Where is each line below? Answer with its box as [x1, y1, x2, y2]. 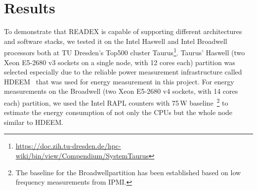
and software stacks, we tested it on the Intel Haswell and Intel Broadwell [4, 36, 227, 46]
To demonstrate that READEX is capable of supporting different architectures [4, 26, 242, 37]
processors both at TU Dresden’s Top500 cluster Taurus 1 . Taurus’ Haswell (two [4, 46, 245, 57]
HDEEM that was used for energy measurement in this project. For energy [4, 76, 234, 86]
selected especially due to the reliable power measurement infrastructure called [4, 67, 242, 77]
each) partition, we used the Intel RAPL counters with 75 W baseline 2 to [4, 96, 228, 108]
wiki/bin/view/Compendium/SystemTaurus [15, 150, 149, 160]
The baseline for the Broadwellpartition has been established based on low [15, 167, 241, 177]
